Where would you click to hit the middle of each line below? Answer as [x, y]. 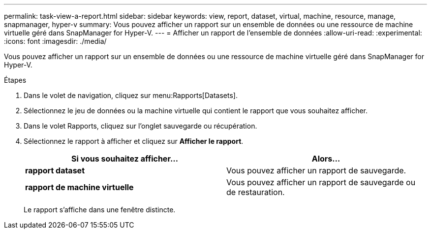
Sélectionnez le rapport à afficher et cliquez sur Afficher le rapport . [134, 141]
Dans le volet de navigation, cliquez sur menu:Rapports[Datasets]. [131, 95]
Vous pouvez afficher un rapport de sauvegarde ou [321, 182]
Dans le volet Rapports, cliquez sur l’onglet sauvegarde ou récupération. [140, 126]
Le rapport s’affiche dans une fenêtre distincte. [100, 210]
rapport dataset [55, 170]
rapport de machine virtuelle [79, 187]
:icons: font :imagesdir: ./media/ [55, 41]
